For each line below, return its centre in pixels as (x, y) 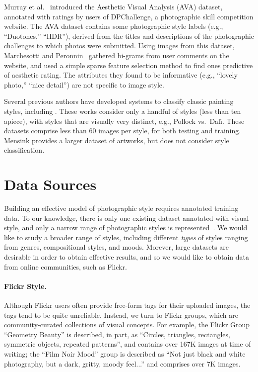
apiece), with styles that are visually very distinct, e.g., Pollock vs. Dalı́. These (124, 121)
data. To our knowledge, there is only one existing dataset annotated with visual (127, 218)
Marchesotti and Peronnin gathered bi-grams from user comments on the (117, 55)
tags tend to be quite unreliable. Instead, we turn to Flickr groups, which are (121, 315)
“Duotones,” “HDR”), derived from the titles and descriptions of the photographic (129, 36)
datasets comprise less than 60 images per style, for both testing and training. (123, 131)
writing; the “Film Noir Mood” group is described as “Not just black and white (125, 353)
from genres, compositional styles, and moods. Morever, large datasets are (117, 247)
